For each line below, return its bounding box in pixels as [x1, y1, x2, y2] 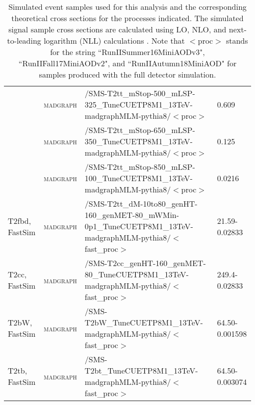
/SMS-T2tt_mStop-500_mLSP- [84, 87, 195, 99]
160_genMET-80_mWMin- [84, 209, 179, 220]
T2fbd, [8, 215, 31, 226]
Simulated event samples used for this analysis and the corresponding [8, 1, 247, 12]
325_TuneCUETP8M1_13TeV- [84, 99, 193, 110]
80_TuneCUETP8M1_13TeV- [84, 269, 189, 280]
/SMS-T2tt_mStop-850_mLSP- [84, 161, 195, 172]
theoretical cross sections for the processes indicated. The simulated [11, 12, 244, 24]
